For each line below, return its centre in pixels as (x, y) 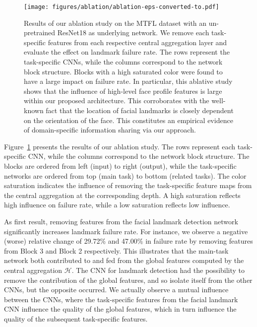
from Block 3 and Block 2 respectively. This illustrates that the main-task (116, 250)
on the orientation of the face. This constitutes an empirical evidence (128, 120)
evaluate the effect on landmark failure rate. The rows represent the (127, 52)
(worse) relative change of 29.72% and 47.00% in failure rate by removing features (128, 241)
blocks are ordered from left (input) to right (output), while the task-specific (120, 165)
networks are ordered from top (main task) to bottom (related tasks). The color (125, 175)
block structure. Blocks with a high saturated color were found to (123, 71)
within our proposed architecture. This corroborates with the (117, 100)
